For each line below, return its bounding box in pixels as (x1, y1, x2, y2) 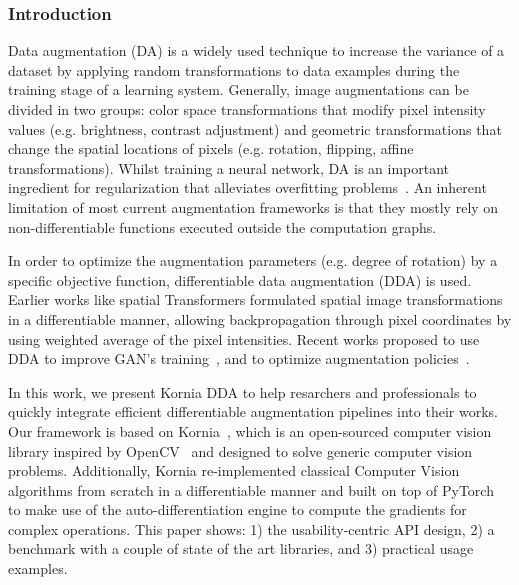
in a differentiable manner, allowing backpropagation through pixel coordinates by (8, 308, 512, 329)
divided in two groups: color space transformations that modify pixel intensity (8, 99, 486, 119)
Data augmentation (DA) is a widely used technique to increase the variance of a (8, 40, 505, 61)
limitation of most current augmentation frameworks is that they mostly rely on (8, 196, 499, 217)
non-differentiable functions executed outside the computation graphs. (8, 216, 437, 237)
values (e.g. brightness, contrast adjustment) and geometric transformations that (8, 118, 502, 139)
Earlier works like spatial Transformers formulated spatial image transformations (8, 289, 503, 310)
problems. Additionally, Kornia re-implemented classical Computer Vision (8, 460, 460, 481)
